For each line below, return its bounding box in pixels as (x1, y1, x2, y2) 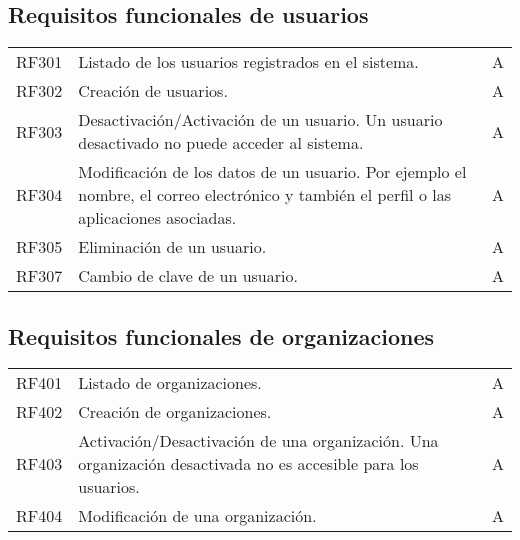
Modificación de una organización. (78, 504, 317, 528)
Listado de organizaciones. (78, 371, 262, 395)
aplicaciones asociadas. (78, 206, 237, 230)
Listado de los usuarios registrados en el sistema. (78, 50, 419, 74)
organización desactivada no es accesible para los (78, 452, 419, 476)
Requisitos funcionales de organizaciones (8, 320, 435, 351)
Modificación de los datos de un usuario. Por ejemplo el (78, 160, 467, 184)
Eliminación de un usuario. (78, 235, 267, 259)
